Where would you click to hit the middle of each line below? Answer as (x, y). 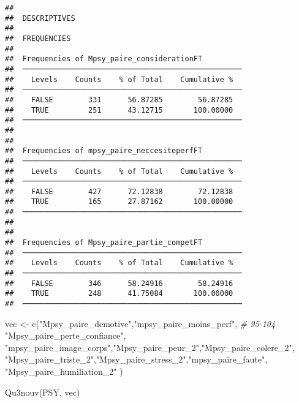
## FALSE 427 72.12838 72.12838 (119, 191)
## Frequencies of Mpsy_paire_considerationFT (104, 59)
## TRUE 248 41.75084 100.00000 (119, 294)
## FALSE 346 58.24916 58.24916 (119, 283)
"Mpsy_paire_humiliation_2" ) (64, 371)
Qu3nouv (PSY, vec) (43, 392)
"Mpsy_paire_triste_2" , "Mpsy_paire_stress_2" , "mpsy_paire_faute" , (136, 359)
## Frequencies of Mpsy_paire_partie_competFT (104, 243)
